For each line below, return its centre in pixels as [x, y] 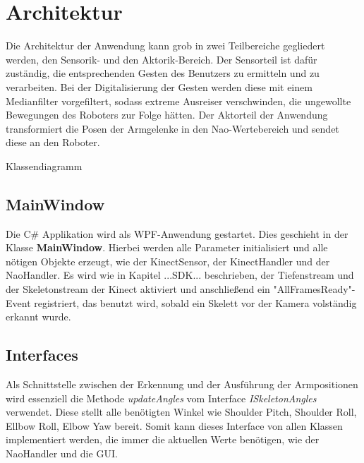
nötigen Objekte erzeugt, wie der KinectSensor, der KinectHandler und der [168, 261]
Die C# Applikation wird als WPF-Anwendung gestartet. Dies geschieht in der [177, 233]
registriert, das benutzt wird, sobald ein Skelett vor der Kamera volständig [195, 302]
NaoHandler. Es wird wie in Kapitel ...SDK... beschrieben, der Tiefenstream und [180, 275]
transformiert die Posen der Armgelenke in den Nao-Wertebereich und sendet [172, 128]
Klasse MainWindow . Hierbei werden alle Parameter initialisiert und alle [167, 247]
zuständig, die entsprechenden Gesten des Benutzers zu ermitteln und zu [163, 73]
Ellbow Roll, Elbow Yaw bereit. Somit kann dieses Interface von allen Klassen [174, 425]
